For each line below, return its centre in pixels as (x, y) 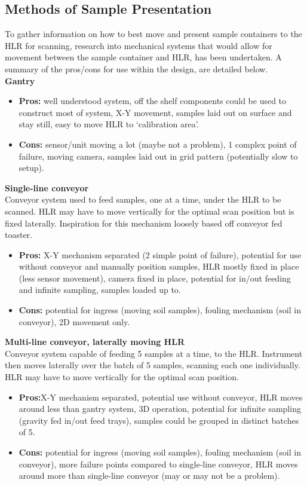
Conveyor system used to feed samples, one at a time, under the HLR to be (143, 199)
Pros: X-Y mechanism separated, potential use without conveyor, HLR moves (161, 397)
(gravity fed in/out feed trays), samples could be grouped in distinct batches (159, 420)
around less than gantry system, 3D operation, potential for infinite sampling (160, 409)
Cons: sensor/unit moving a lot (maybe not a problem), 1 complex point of (158, 144)
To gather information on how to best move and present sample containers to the (153, 34)
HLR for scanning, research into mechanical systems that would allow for (139, 45)
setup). (31, 168)
